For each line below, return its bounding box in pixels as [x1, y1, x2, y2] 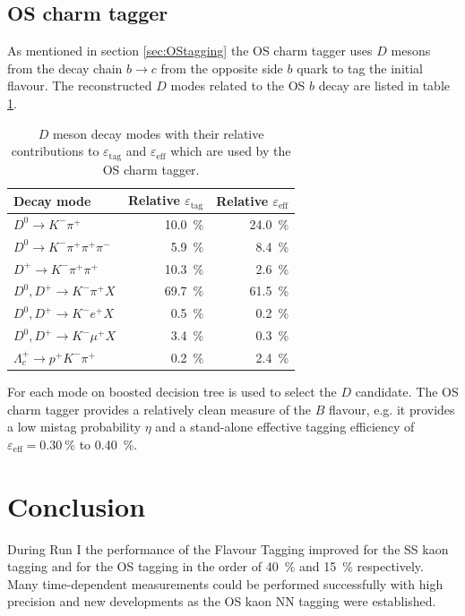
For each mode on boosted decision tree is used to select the [7, 382, 337, 401]
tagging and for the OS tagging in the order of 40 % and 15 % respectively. [7, 557, 424, 576]
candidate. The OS [355, 382, 459, 401]
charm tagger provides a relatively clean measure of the [7, 399, 312, 418]
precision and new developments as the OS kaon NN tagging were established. [7, 592, 436, 611]
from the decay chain [7, 58, 123, 77]
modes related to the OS [170, 76, 306, 95]
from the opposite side [160, 58, 283, 77]
